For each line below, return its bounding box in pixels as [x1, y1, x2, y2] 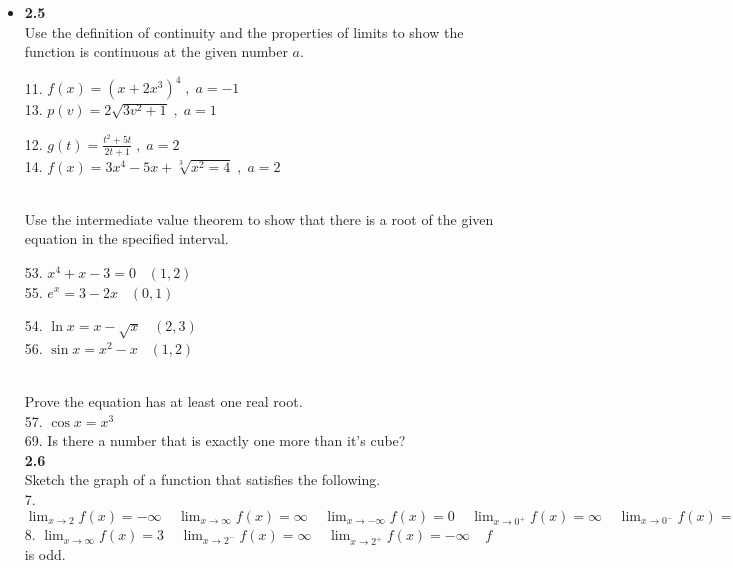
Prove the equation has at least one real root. [24, 391, 303, 412]
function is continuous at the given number [24, 41, 288, 62]
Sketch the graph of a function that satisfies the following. [24, 469, 381, 490]
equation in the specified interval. [24, 228, 229, 249]
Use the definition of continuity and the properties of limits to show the [24, 21, 464, 42]
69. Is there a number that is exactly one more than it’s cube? [24, 430, 406, 451]
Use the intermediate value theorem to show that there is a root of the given [24, 208, 494, 229]
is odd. [24, 544, 66, 565]
